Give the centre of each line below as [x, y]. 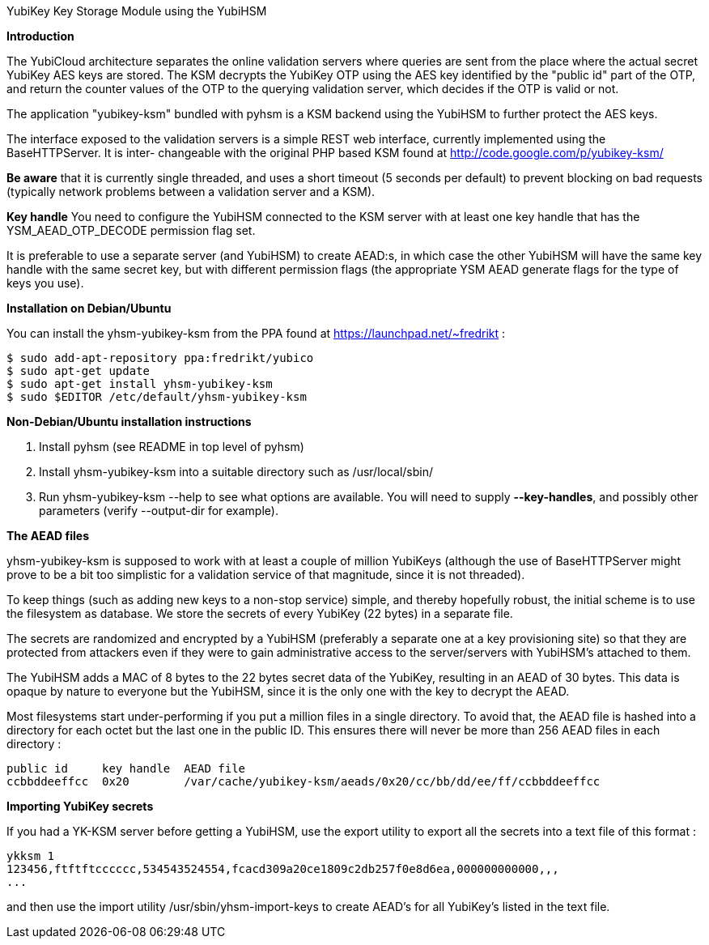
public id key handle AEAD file [126, 768]
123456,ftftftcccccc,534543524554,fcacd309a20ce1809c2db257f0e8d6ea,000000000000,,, [283, 869]
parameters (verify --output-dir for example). [159, 511]
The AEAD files [48, 536]
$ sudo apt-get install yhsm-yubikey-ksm [140, 384]
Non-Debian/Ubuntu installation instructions [129, 421]
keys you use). [45, 283]
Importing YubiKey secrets [80, 806]
